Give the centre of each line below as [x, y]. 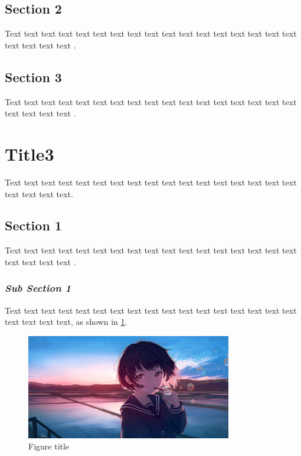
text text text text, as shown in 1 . [66, 322]
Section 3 [33, 76]
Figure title [49, 446]
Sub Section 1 [38, 288]
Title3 [30, 153]
